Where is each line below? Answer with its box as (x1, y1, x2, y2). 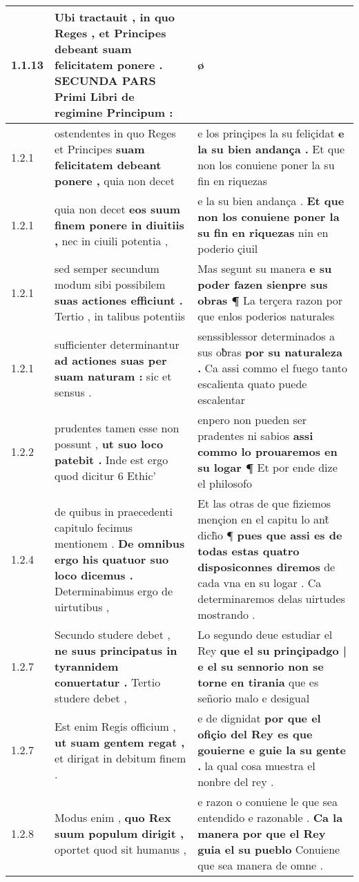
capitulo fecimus (55, 519, 133, 535)
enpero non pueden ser (197, 412, 307, 428)
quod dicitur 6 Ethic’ (55, 467, 156, 483)
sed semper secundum (55, 260, 159, 276)
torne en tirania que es (197, 674, 319, 690)
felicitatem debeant (55, 157, 162, 173)
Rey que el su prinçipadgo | (197, 642, 347, 658)
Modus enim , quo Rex (55, 809, 171, 825)
